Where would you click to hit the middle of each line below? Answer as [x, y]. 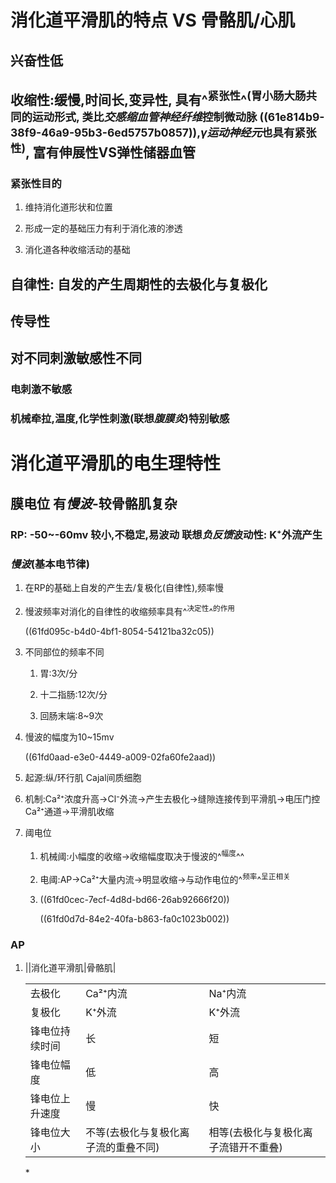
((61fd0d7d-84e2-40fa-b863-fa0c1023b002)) [134, 919]
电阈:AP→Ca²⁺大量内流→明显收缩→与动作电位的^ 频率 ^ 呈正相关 [165, 879]
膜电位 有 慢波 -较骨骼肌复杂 [94, 503]
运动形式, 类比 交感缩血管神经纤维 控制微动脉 [144, 116]
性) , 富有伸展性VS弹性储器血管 [103, 151]
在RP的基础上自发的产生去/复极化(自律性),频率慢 [124, 588]
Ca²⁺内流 [106, 994]
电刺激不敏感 [41, 389]
